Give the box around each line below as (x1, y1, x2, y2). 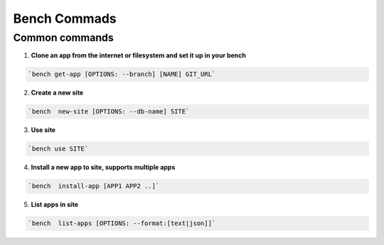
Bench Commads (13, 11, 117, 26)
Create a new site (31, 89, 84, 97)
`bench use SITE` (28, 145, 89, 153)
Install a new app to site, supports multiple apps (31, 163, 176, 172)
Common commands (13, 31, 114, 44)
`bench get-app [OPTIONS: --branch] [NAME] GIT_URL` (28, 70, 216, 78)
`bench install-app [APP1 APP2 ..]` (28, 182, 160, 190)
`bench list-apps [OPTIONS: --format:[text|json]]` (28, 219, 216, 227)
